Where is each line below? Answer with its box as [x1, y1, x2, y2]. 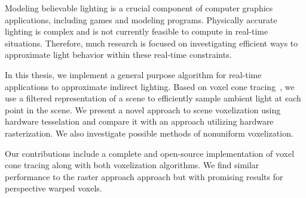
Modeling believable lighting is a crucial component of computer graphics [5, 2, 273, 14]
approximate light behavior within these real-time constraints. [5, 48, 232, 61]
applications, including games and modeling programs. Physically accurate [5, 13, 277, 26]
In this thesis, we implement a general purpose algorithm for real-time [5, 68, 262, 81]
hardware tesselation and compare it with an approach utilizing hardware [5, 115, 274, 128]
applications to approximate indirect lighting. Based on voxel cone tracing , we [5, 80, 295, 92]
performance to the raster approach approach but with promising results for [5, 170, 283, 182]
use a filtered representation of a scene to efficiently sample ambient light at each [5, 92, 301, 104]
